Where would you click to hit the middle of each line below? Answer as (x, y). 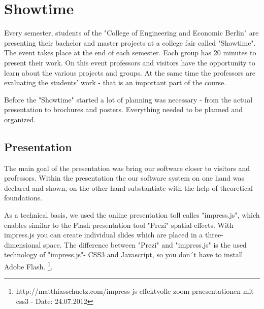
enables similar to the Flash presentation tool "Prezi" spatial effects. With (119, 225)
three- (214, 235)
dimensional (23, 244)
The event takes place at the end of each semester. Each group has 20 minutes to (130, 53)
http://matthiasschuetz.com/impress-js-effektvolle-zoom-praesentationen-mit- (136, 291)
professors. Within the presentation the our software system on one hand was (124, 178)
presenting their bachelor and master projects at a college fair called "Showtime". (130, 42)
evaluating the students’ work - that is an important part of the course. (115, 82)
